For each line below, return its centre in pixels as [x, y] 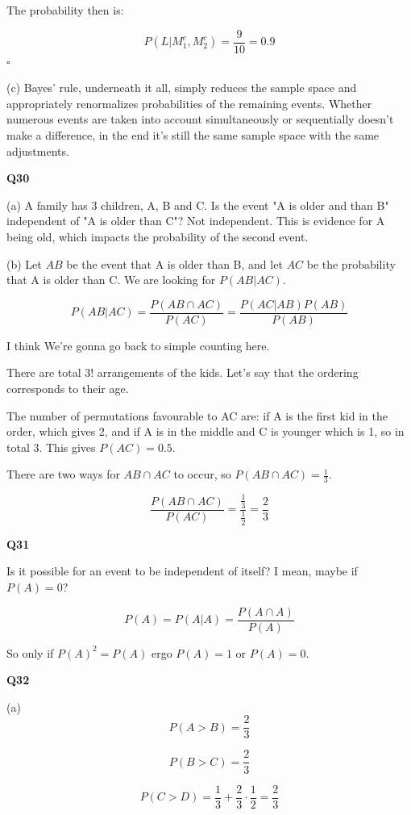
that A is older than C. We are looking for [111, 280]
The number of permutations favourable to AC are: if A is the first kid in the [197, 415]
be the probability [351, 263]
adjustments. [38, 150]
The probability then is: [65, 10]
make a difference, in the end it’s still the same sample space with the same [193, 135]
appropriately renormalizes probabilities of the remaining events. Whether [189, 103]
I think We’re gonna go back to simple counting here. [138, 345]
